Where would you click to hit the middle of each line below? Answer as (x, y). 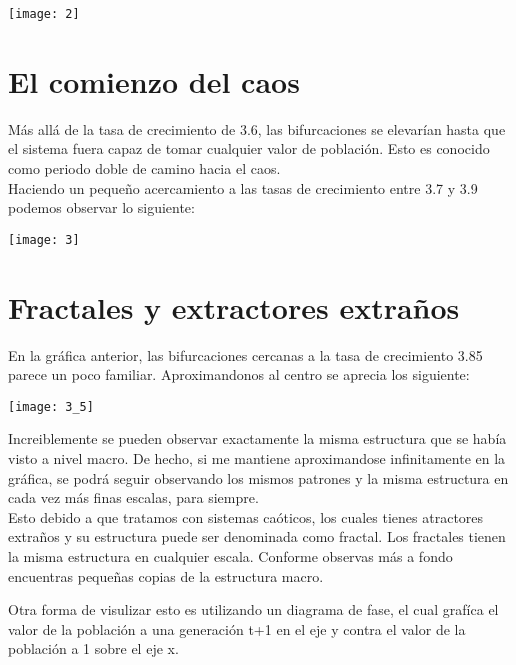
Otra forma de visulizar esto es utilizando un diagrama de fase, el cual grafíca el (253, 609)
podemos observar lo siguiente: (101, 207)
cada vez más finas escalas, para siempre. (133, 497)
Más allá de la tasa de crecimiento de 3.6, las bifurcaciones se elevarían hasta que (257, 128)
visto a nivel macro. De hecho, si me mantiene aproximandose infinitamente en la (257, 457)
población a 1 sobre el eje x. (93, 648)
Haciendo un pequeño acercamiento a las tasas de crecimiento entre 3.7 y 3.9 (243, 187)
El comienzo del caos (154, 80)
